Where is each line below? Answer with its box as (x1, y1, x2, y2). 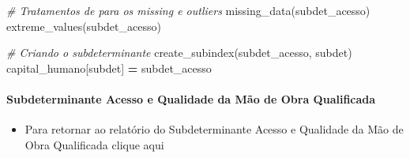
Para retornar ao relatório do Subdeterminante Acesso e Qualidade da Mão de (24, 121, 404, 137)
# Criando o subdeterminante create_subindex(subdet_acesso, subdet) (6, 44, 352, 61)
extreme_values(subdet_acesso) (6, 17, 161, 34)
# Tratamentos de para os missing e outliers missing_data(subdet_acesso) (6, 2, 371, 18)
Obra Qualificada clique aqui (24, 136, 164, 152)
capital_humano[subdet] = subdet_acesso (6, 59, 212, 76)
